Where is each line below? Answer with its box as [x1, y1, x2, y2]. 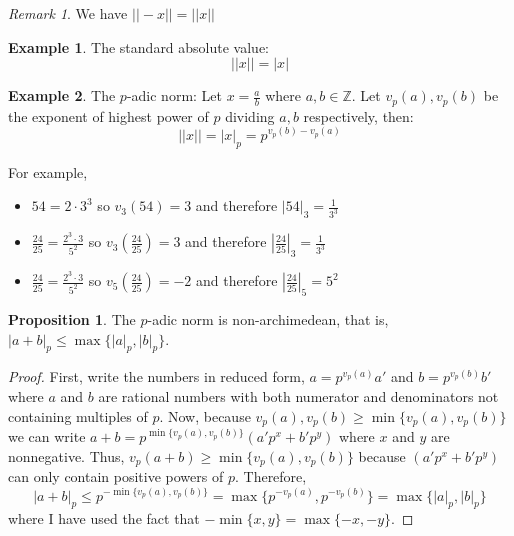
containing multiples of [8, 405, 148, 426]
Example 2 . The [8, 85, 116, 106]
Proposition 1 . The [8, 309, 136, 330]
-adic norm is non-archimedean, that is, [147, 309, 389, 330]
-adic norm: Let [126, 85, 223, 106]
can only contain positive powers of [8, 466, 224, 487]
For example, [8, 161, 88, 182]
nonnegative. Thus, [8, 445, 125, 466]
